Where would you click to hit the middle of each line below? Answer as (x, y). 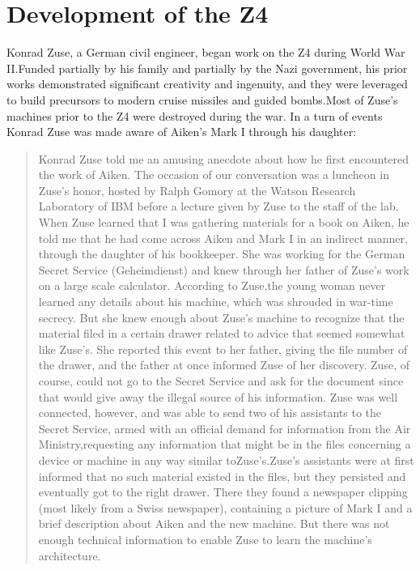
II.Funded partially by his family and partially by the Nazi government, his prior (207, 68)
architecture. (70, 555)
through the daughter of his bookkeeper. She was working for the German (222, 254)
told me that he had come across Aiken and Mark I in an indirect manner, (223, 238)
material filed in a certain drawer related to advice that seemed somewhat (222, 333)
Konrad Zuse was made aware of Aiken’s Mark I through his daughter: (182, 132)
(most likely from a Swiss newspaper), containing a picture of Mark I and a (225, 507)
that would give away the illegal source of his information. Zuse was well (218, 396)
